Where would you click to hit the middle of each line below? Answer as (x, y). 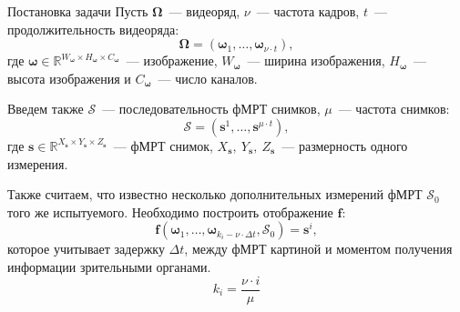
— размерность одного (345, 145)
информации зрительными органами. (109, 266)
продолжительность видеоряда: (93, 29)
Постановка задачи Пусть (78, 11)
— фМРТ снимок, (163, 145)
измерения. (38, 163)
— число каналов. (208, 78)
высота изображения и (69, 78)
